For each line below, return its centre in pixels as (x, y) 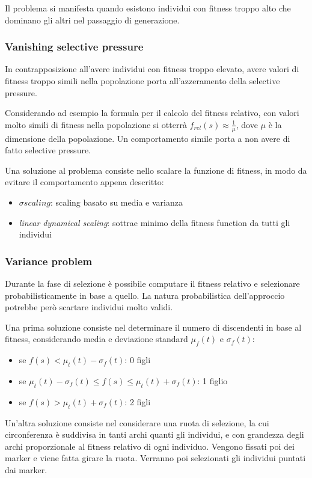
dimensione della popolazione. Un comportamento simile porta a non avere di (148, 138)
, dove (247, 124)
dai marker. (26, 469)
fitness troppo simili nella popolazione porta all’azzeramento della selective (142, 81)
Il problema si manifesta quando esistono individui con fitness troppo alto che (148, 8)
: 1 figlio (213, 380)
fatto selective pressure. (48, 150)
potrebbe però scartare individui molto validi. (89, 307)
